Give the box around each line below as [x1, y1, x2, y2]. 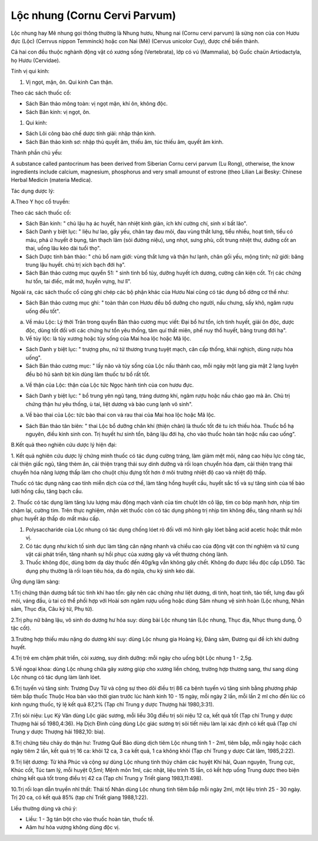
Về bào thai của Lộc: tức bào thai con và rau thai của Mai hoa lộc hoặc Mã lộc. [25, 411, 216, 418]
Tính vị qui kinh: [11, 68, 49, 75]
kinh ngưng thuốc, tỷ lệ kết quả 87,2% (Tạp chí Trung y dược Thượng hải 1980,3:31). [11, 701, 214, 708]
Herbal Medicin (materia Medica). [11, 176, 92, 184]
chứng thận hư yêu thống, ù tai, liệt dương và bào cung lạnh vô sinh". [25, 400, 193, 407]
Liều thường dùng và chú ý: [11, 804, 78, 811]
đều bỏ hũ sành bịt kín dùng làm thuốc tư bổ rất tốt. [25, 371, 150, 378]
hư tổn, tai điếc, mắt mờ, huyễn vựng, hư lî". [25, 277, 132, 284]
